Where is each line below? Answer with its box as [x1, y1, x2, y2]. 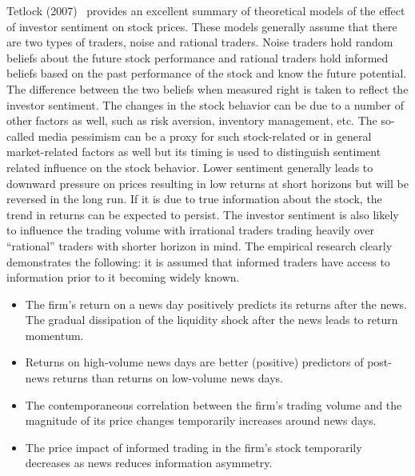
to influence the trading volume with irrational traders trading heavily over [6, 222, 375, 238]
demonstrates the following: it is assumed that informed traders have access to [6, 253, 390, 270]
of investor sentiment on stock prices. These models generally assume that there [6, 18, 397, 34]
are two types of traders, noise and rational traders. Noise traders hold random [6, 34, 393, 50]
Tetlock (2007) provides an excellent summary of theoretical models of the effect [6, 2, 405, 18]
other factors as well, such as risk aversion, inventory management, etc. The [6, 112, 377, 129]
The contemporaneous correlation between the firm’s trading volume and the [25, 396, 402, 413]
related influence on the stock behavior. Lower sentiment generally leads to [6, 158, 373, 175]
